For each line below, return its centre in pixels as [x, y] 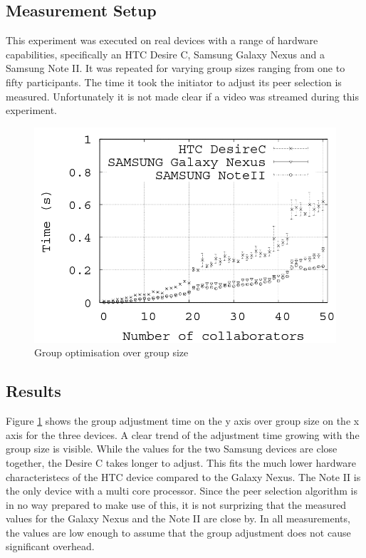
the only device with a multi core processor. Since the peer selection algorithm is [182, 491]
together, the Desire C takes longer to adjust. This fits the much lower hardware [181, 462]
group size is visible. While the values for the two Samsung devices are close [172, 449]
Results [33, 391]
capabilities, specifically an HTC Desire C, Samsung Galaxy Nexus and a [165, 54]
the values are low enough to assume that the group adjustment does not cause [178, 532]
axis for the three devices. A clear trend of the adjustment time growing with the [183, 434]
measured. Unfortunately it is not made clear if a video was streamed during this [183, 96]
